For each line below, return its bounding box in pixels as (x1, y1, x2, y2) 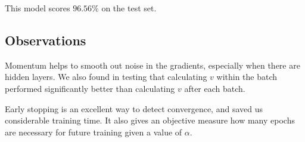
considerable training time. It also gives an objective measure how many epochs (5, 114, 295, 126)
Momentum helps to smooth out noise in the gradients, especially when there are (5, 58, 300, 71)
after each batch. (184, 82, 245, 94)
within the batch (216, 70, 278, 83)
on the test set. (101, 2, 157, 14)
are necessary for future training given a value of (5, 125, 182, 138)
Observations (5, 30, 86, 49)
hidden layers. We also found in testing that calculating (5, 70, 207, 83)
